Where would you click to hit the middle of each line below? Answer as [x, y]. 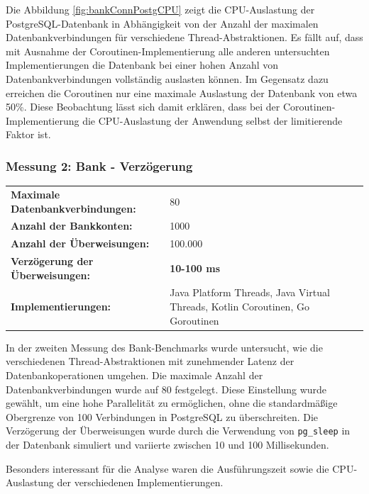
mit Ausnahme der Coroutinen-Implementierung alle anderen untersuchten [168, 51]
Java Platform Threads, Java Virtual [250, 292]
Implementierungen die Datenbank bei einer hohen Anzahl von [142, 65]
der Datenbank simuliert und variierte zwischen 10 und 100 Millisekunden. [167, 444]
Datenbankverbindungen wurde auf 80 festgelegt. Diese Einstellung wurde [166, 389]
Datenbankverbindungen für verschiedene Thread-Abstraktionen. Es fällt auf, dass [184, 37]
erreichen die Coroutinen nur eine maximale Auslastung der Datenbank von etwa [182, 92]
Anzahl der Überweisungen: [80, 243]
